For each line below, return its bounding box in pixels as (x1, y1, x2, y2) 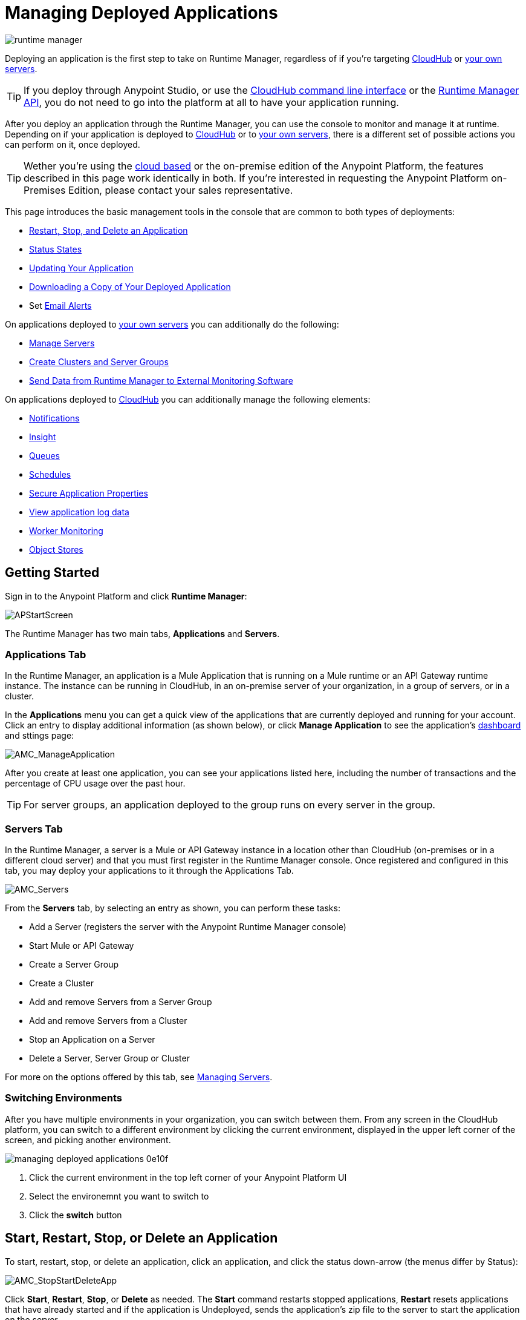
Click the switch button (29, 1209, 122, 1220)
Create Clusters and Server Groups (29, 356, 169, 367)
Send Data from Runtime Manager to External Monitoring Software (29, 375, 293, 386)
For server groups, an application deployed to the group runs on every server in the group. (24, 799, 435, 811)
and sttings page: (5, 730, 74, 741)
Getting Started (5, 565, 100, 581)
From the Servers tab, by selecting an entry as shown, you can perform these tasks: (5, 903, 340, 914)
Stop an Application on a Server (29, 1034, 155, 1045)
